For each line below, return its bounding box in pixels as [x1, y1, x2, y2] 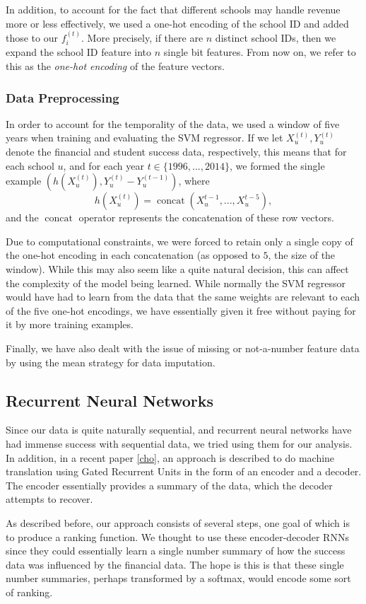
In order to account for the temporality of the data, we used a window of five [6, 116, 340, 131]
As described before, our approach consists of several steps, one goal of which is [6, 515, 350, 530]
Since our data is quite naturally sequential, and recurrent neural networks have [6, 422, 352, 437]
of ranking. [6, 584, 53, 599]
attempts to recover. [6, 492, 93, 506]
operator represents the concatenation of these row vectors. [78, 210, 334, 225]
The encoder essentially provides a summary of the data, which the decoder [6, 477, 333, 492]
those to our [6, 30, 59, 45]
